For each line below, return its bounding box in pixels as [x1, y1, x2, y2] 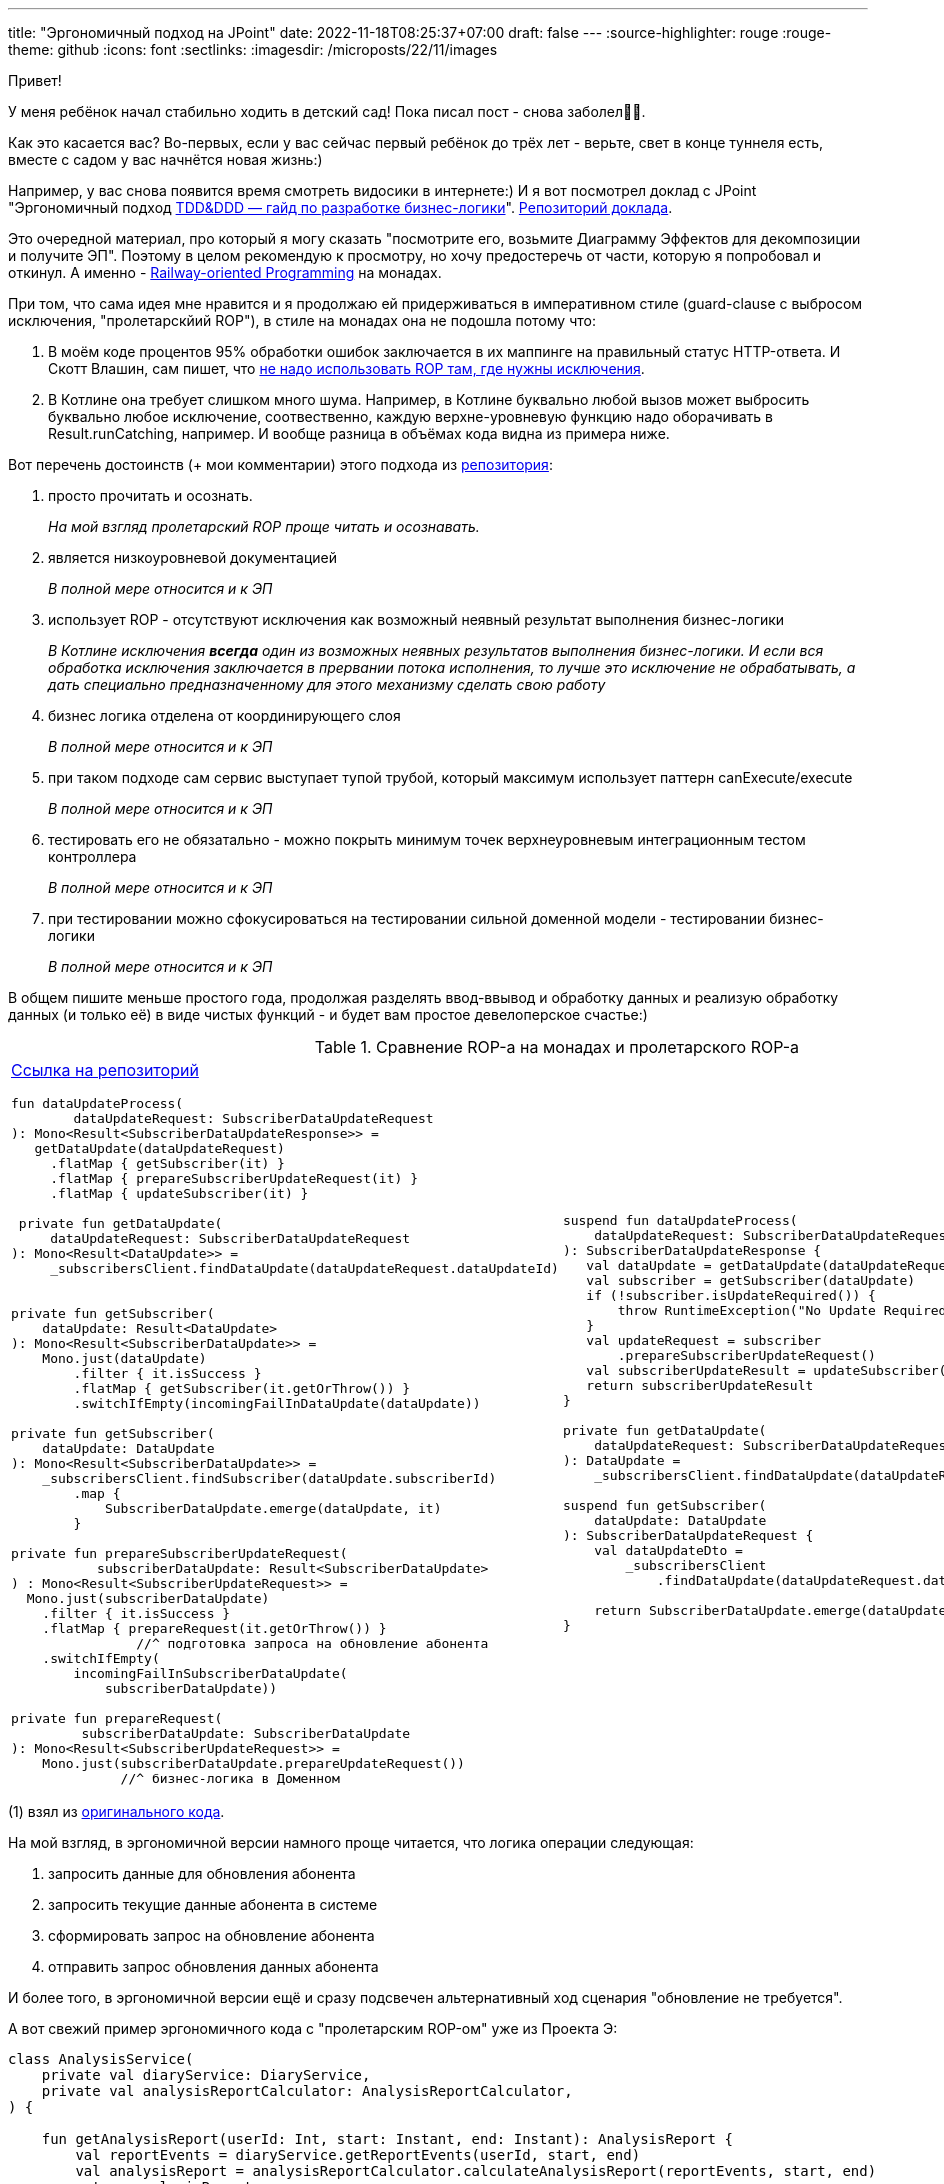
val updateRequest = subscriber [586, 1333, 822, 1348]
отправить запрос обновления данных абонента [48, 1958, 379, 1975]
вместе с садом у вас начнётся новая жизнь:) [8, 151, 323, 168]
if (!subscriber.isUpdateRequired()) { [586, 1288, 876, 1303]
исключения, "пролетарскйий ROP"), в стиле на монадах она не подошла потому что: [8, 312, 596, 329]
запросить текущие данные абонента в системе [48, 1896, 378, 1913]
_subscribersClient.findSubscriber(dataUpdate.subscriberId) [42, 1471, 497, 1486]
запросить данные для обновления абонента [48, 1865, 356, 1882]
